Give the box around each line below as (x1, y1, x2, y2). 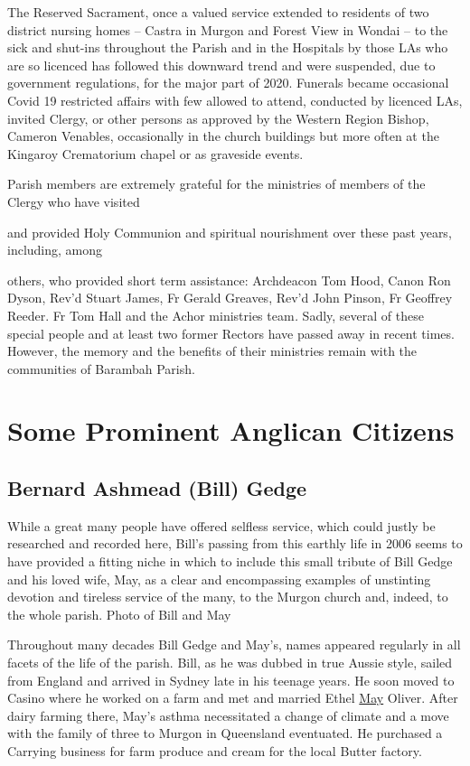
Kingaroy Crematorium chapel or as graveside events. (7, 144, 304, 163)
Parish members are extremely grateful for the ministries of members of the (7, 174, 426, 193)
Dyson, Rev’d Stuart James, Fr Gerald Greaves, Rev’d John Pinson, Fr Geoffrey (7, 288, 453, 307)
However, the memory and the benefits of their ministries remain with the (7, 341, 418, 360)
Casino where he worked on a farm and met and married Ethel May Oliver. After (7, 688, 458, 707)
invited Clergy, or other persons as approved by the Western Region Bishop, (7, 108, 429, 127)
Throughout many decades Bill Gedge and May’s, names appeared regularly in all (7, 635, 461, 654)
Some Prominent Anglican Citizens (7, 412, 455, 449)
